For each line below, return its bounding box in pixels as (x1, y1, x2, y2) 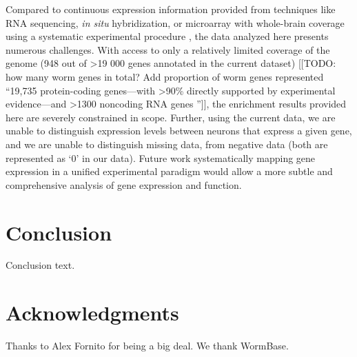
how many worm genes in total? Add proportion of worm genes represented (6, 69, 324, 83)
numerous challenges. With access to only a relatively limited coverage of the (6, 42, 330, 57)
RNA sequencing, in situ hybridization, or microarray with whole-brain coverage (6, 15, 345, 30)
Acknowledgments (6, 298, 179, 327)
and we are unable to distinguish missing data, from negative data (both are (6, 136, 328, 151)
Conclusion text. (6, 258, 75, 272)
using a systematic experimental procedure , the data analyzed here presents (6, 29, 329, 43)
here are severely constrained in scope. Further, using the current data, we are (6, 110, 336, 124)
